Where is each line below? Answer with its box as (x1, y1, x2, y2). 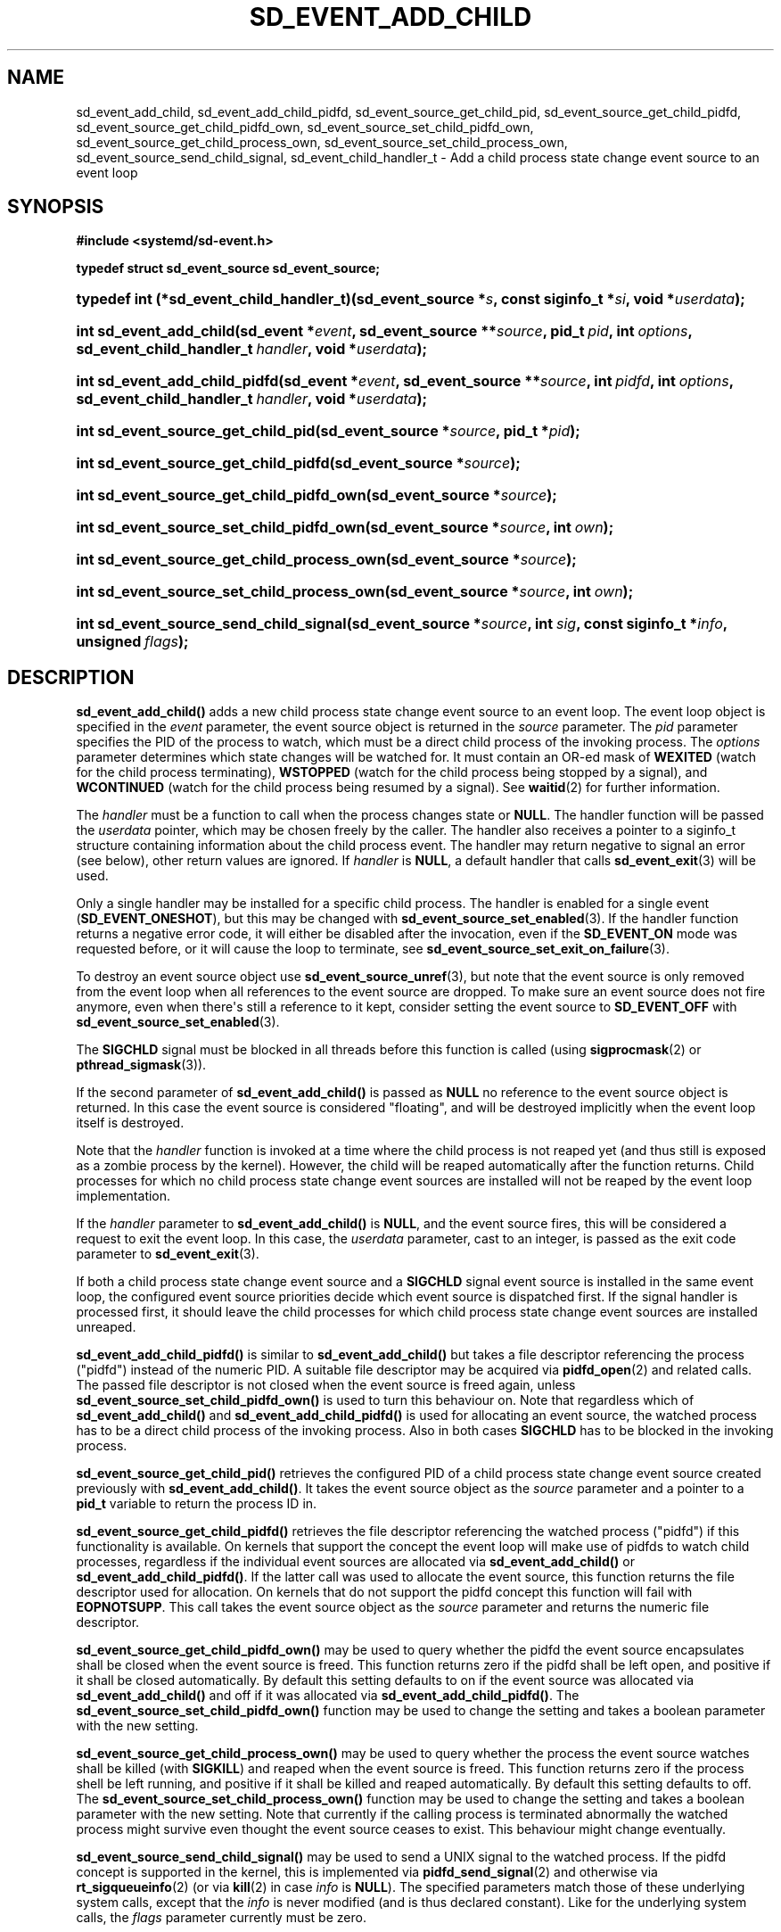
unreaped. (76, 1319, 136, 1335)
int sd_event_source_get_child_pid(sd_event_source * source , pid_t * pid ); (76, 422, 580, 441)
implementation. (76, 1188, 171, 1204)
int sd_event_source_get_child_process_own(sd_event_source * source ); (76, 550, 577, 569)
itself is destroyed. (76, 1115, 185, 1131)
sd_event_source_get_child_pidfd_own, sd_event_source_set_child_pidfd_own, (76, 119, 534, 135)
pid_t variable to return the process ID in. (76, 1496, 317, 1512)
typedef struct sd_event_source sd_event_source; (76, 260, 381, 277)
